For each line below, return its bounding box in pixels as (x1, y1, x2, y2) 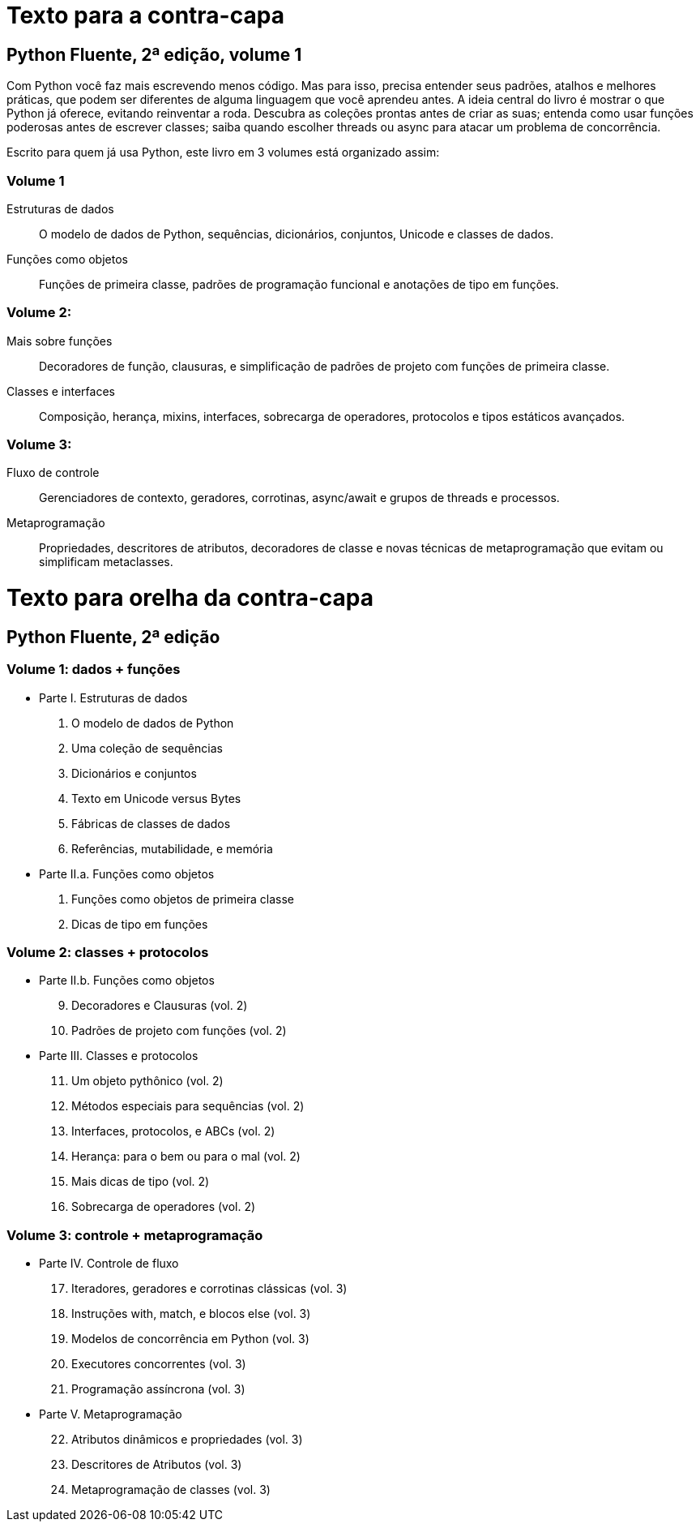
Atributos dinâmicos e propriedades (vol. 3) (71, 1432, 303, 1447)
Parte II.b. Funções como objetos (39, 973, 215, 988)
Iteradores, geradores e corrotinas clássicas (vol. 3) (71, 1281, 348, 1296)
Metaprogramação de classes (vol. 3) (71, 1483, 271, 1497)
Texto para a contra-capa (6, 2, 284, 29)
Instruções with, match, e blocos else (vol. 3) (71, 1307, 311, 1321)
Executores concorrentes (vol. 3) (71, 1357, 246, 1371)
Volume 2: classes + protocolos (6, 944, 209, 961)
